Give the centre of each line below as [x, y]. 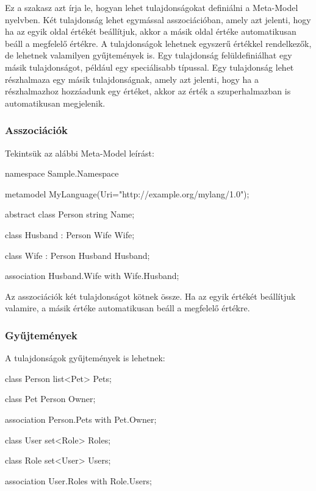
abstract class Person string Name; [70, 214]
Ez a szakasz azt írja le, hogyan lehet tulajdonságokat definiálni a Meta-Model [152, 7]
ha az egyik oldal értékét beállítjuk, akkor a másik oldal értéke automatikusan [151, 31]
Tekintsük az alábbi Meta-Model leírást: [80, 153]
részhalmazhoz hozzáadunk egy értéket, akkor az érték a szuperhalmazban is [148, 91]
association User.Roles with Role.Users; [78, 480]
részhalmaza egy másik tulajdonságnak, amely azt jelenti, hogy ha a [132, 79]
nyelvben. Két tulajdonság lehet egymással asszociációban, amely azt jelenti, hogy [158, 19]
